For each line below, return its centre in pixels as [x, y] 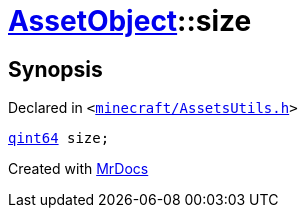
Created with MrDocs [78, 169]
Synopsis [55, 69]
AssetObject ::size [130, 21]
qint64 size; [59, 138]
